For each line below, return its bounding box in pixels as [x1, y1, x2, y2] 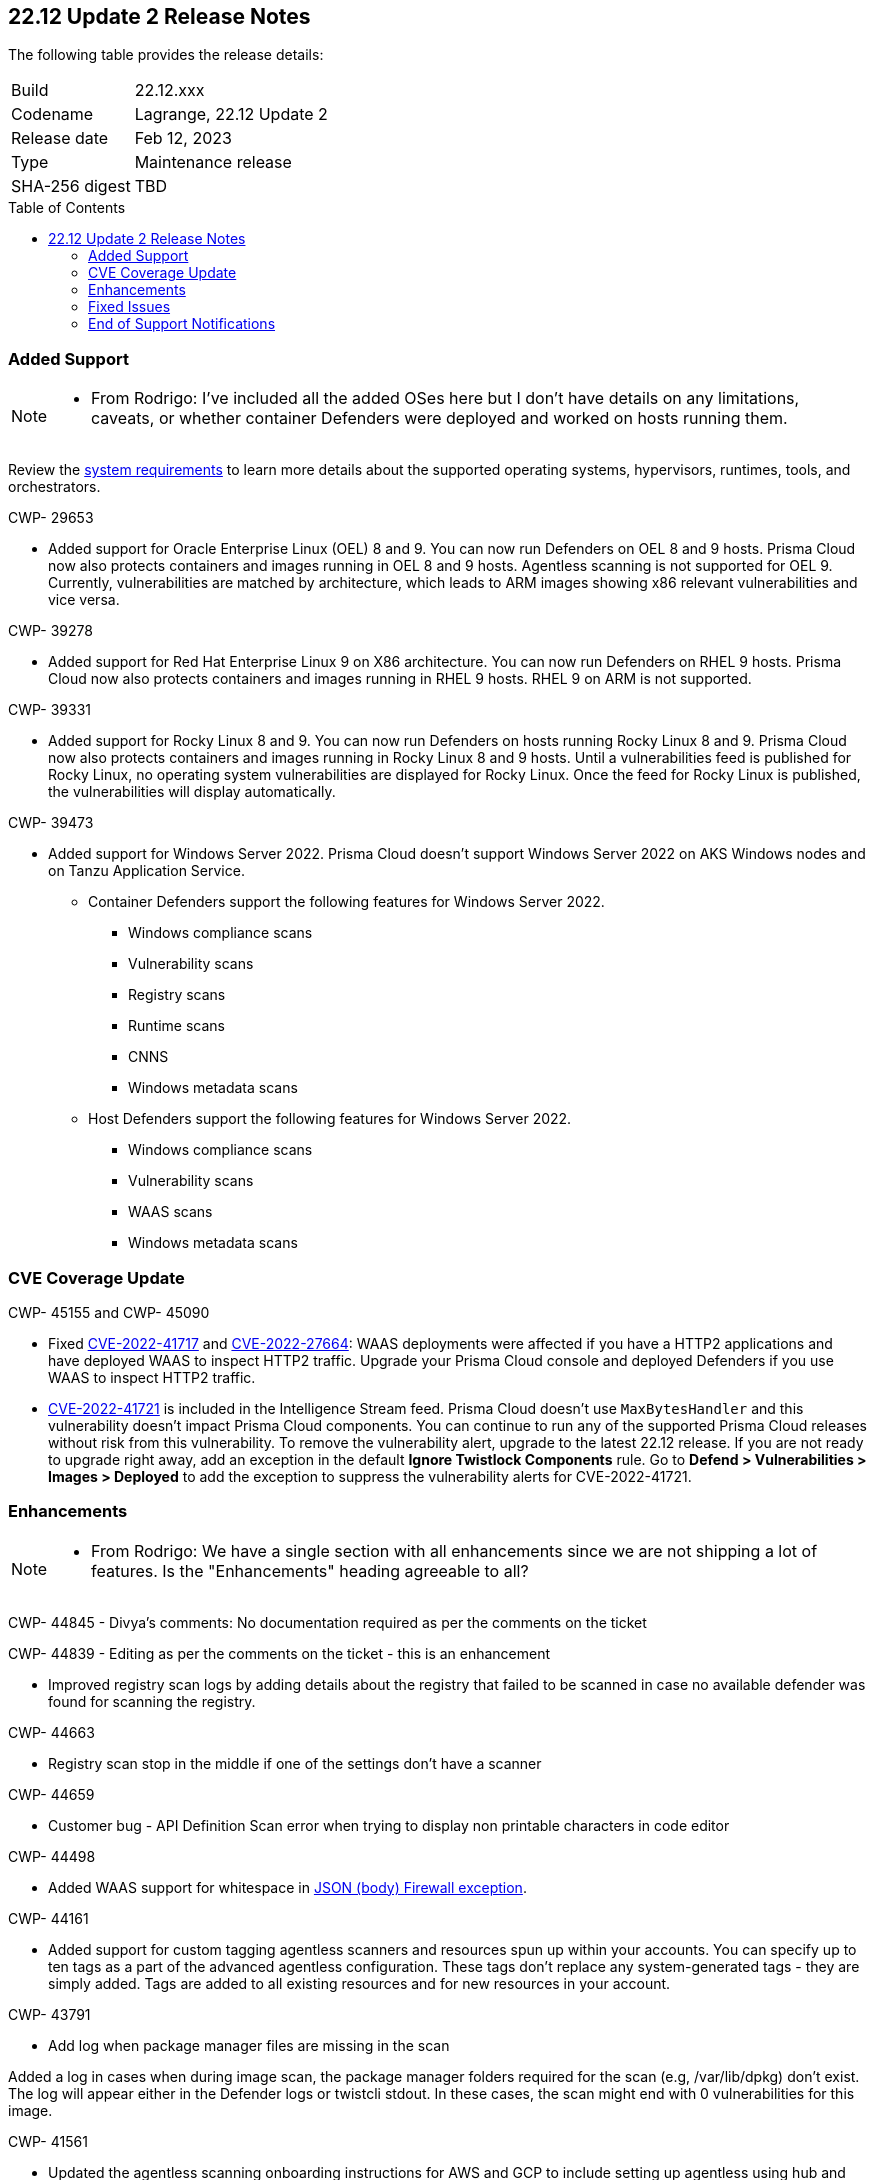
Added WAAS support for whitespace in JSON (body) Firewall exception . [48, 1878, 527, 1896]
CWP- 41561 [8, 2132, 88, 2150]
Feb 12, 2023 [134, 128, 232, 149]
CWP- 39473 [8, 814, 94, 832]
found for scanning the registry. [48, 1692, 256, 1710]
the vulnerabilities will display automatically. [48, 783, 336, 801]
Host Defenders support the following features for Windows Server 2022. [88, 1110, 572, 1128]
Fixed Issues [88, 298, 171, 316]
